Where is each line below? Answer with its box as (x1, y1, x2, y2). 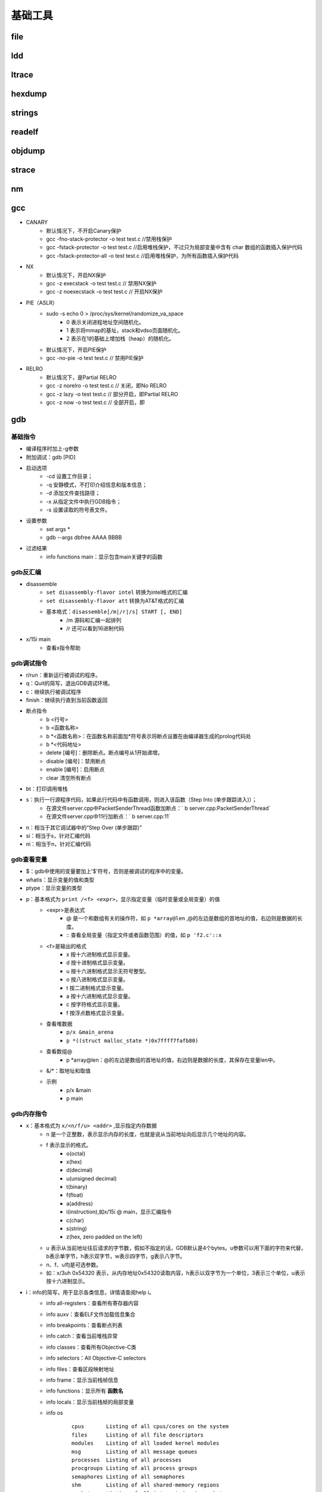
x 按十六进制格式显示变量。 (66, 951, 134, 958)
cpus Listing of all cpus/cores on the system (72, 1423, 229, 1430)
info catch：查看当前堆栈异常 (46, 1333, 118, 1340)
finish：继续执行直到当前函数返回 (26, 696, 107, 704)
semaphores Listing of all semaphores (72, 1473, 185, 1480)
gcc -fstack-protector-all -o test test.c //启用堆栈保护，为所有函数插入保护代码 (46, 252, 239, 259)
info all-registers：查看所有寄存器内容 (46, 1300, 139, 1307)
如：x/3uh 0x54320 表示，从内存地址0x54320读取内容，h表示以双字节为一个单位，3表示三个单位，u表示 (46, 1269, 305, 1277)
